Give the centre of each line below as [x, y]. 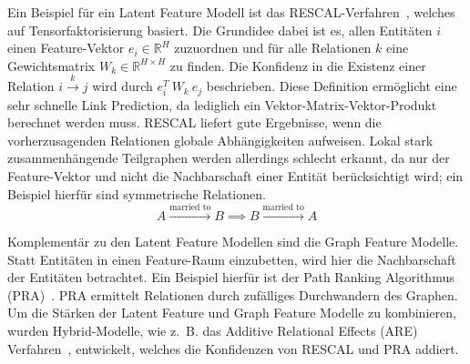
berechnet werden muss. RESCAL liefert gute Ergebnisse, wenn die [194, 122]
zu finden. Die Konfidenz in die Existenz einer [298, 65]
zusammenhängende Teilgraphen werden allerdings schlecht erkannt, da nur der [229, 158]
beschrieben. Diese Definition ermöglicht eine [332, 86]
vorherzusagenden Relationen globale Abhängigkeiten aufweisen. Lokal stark [220, 140]
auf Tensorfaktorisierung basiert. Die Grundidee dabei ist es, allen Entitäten [220, 30]
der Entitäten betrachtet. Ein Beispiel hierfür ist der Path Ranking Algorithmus [231, 277]
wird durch [123, 86]
